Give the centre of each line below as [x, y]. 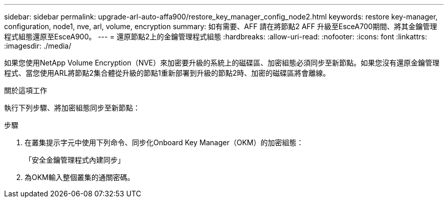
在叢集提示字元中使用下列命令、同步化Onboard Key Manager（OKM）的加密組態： [164, 142]
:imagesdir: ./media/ [38, 46]
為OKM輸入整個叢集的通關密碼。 [80, 177]
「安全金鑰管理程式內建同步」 [75, 160]
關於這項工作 [26, 90]
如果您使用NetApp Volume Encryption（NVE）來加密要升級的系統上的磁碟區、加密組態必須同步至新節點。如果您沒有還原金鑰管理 [222, 63]
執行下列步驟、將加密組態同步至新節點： [72, 108]
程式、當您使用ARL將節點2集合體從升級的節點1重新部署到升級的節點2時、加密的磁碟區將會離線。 [167, 73]
